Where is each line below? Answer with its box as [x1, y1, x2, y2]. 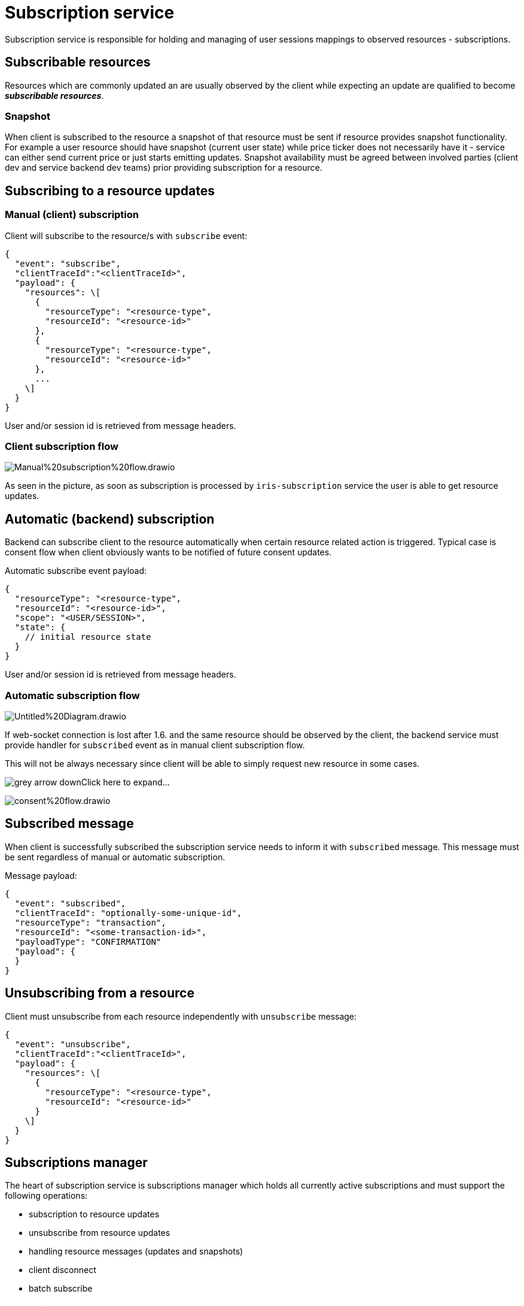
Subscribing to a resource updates [5, 183, 215, 198]
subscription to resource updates [29, 1209, 160, 1220]
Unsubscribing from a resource [5, 985, 194, 1001]
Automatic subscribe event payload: [5, 566, 147, 576]
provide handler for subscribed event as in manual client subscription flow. [5, 739, 305, 750]
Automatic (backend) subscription [5, 511, 215, 527]
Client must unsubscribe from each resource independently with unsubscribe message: [5, 1011, 357, 1021]
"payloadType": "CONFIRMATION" [14, 936, 162, 947]
